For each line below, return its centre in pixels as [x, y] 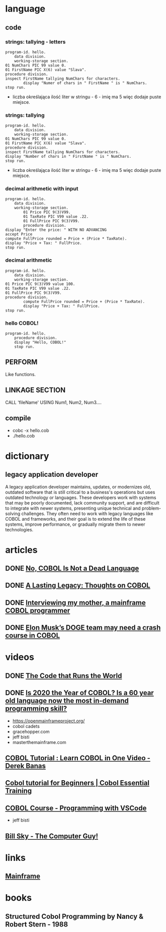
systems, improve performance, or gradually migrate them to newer [75, 524]
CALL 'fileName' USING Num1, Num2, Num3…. [53, 402]
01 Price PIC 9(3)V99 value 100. [40, 284]
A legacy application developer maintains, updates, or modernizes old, [78, 486]
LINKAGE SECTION [35, 390]
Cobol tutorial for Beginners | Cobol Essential [77, 783]
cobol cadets [26, 726]
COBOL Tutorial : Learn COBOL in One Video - [78, 758]
